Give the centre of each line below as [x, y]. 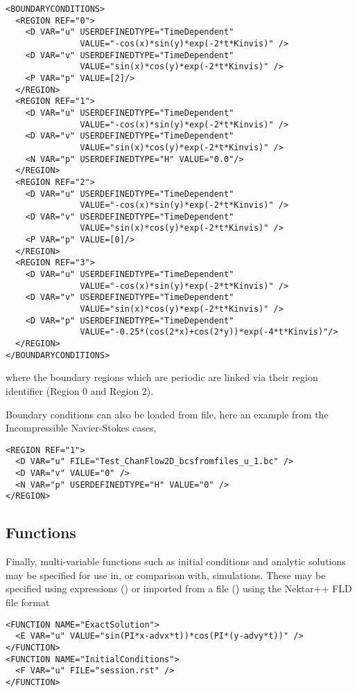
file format [28, 602]
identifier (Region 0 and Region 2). [80, 390]
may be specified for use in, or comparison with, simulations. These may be [166, 575]
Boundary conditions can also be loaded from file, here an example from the [167, 414]
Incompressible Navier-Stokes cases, [81, 428]
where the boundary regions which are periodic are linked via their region [162, 377]
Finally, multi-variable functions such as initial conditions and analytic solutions [176, 561]
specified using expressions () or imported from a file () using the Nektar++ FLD [179, 588]
